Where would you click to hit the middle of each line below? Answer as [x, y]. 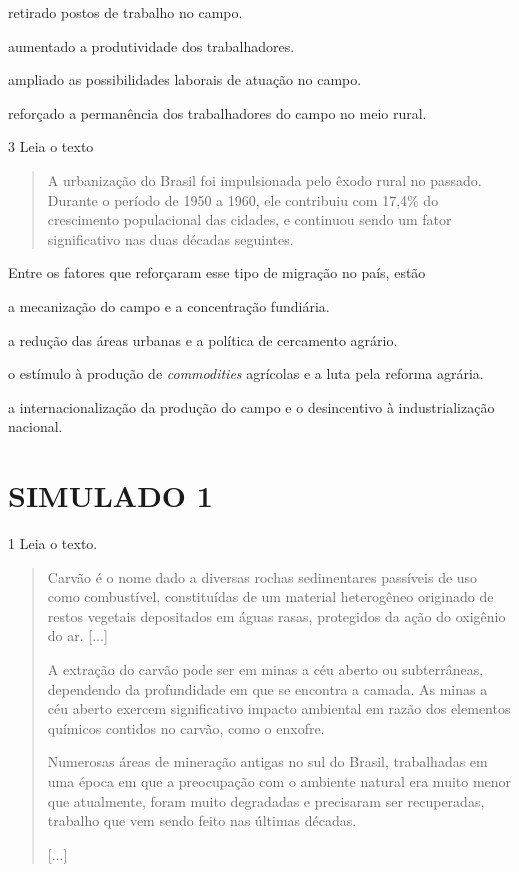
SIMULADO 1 [110, 495]
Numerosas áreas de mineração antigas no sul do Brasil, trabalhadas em [267, 761]
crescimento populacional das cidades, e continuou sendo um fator [249, 219]
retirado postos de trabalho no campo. [125, 12]
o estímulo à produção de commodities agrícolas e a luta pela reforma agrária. [246, 373]
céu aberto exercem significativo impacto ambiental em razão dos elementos [279, 708]
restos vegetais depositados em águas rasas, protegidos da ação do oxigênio [276, 615]
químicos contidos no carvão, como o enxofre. [186, 727]
